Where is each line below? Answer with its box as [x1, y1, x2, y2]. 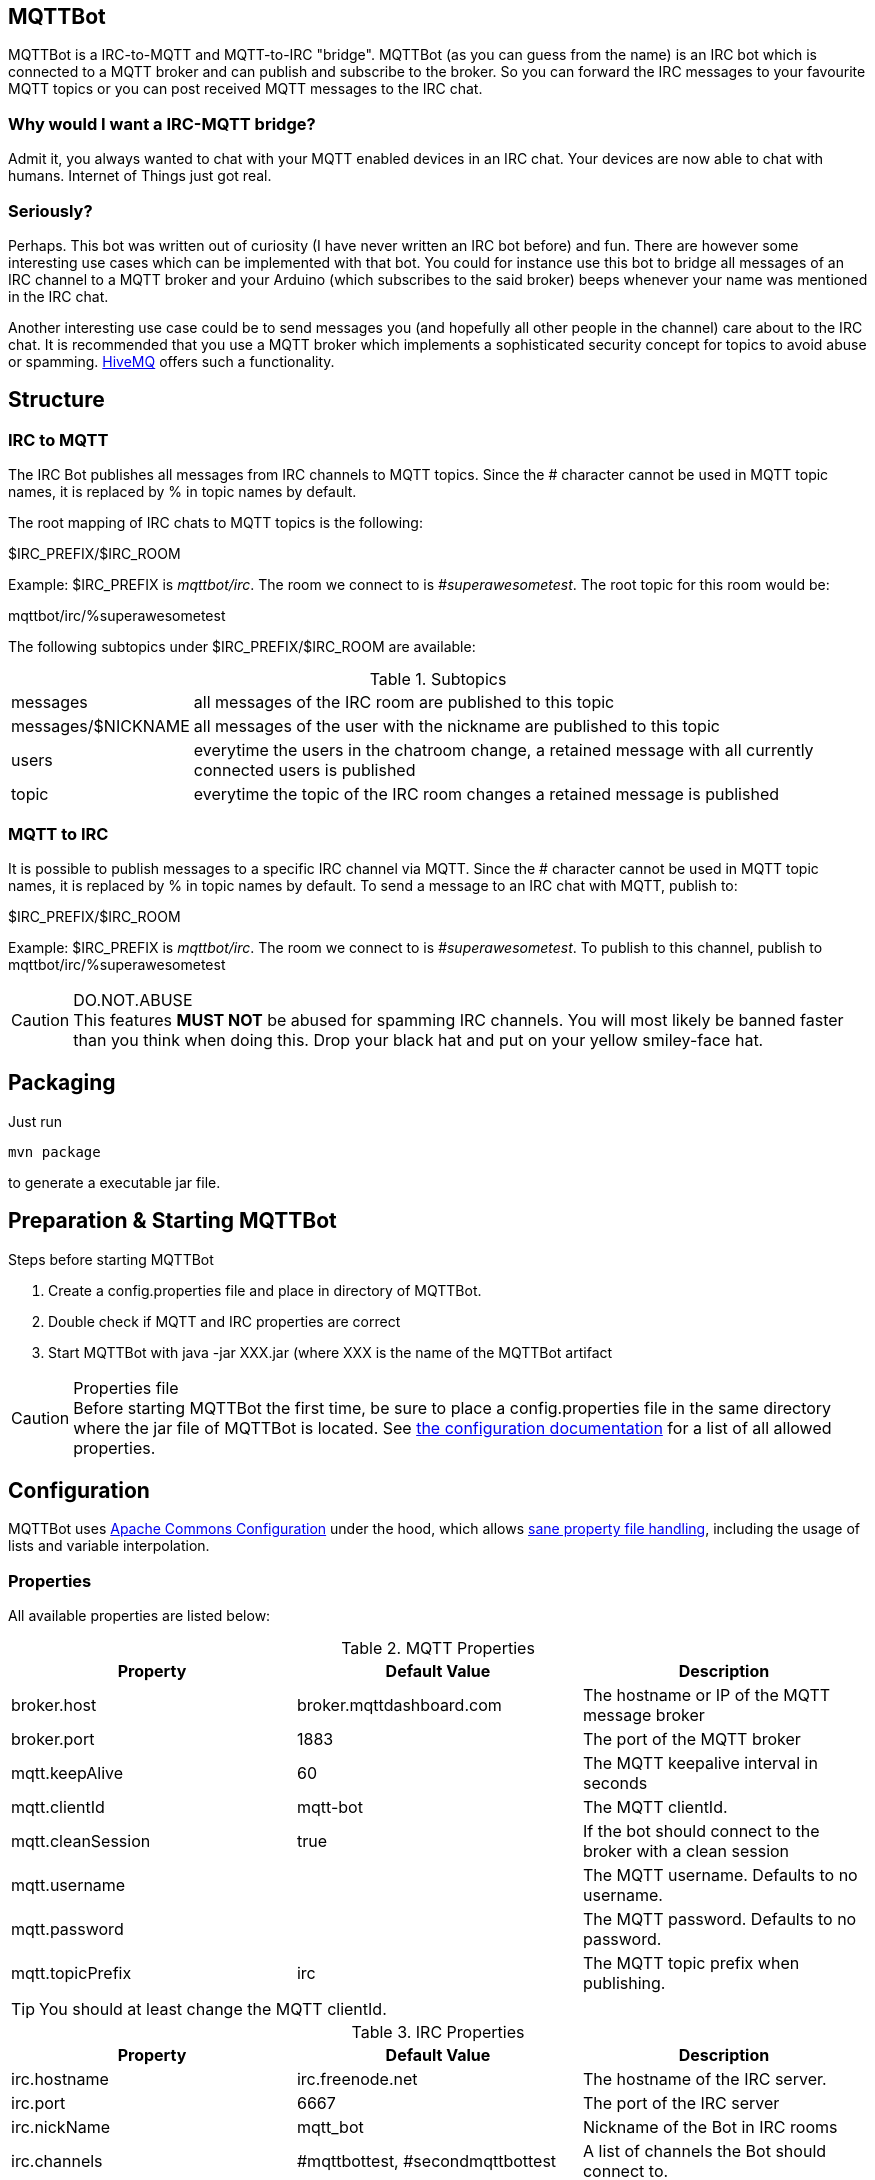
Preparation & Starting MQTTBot [8, 1208, 337, 1234]
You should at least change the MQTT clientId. [39, 1999, 387, 2020]
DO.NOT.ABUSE [73, 989, 193, 1010]
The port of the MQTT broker [582, 1729, 801, 1750]
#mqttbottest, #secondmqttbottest [296, 2151, 557, 2172]
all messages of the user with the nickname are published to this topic [193, 716, 720, 737]
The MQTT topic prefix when [582, 1953, 800, 1974]
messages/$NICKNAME [11, 716, 190, 737]
